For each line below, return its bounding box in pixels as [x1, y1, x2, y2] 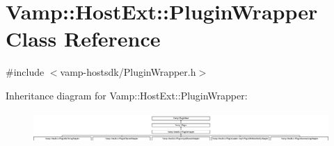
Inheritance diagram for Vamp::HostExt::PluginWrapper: [6, 88, 248, 102]
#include [6, 65, 45, 79]
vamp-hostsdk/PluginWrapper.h [60, 65, 196, 79]
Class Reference [6, 24, 161, 53]
